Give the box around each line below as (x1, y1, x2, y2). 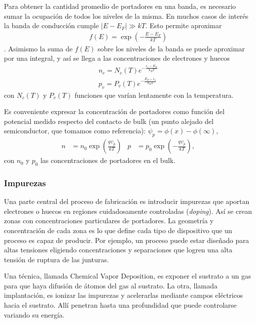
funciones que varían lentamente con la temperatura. (74, 89, 234, 100)
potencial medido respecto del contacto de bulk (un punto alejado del (4, 116, 214, 126)
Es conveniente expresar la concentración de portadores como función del (4, 106, 225, 117)
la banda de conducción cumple (4, 20, 99, 31)
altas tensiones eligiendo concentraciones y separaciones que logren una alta (4, 244, 232, 255)
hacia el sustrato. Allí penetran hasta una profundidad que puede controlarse (4, 300, 237, 310)
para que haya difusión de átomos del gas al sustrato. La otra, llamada (4, 280, 218, 290)
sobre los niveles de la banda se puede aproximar (98, 43, 245, 53)
